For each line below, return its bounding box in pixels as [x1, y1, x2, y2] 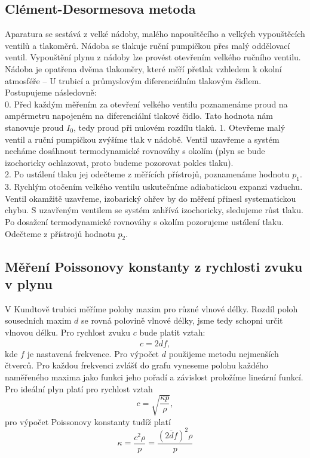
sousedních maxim [5, 314, 72, 327]
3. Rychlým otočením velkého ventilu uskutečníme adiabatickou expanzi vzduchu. [5, 180, 303, 193]
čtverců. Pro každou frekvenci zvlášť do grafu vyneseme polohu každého [5, 359, 268, 371]
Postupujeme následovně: [5, 86, 97, 99]
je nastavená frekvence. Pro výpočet [27, 347, 159, 359]
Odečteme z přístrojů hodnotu [5, 227, 115, 239]
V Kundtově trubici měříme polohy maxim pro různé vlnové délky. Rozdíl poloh [5, 302, 298, 315]
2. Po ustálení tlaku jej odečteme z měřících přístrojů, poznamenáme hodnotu [5, 168, 290, 180]
